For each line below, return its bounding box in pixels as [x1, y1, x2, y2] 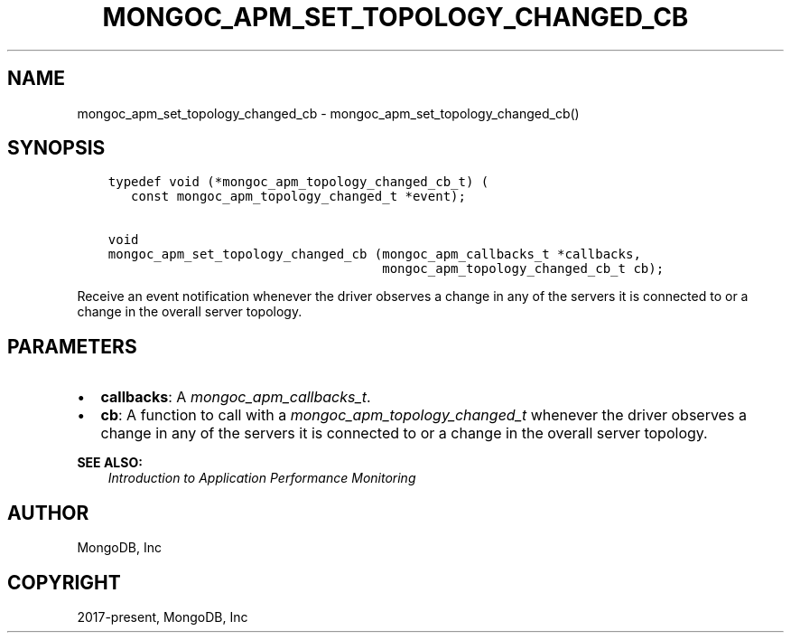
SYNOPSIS [7, 136, 106, 160]
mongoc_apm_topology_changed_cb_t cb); [382, 261, 665, 277]
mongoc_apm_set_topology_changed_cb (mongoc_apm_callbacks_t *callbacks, [107, 247, 641, 262]
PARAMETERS [7, 334, 137, 358]
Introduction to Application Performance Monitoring [107, 470, 416, 486]
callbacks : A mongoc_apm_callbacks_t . [100, 388, 371, 407]
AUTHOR [7, 501, 89, 524]
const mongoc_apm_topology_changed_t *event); [131, 189, 466, 204]
